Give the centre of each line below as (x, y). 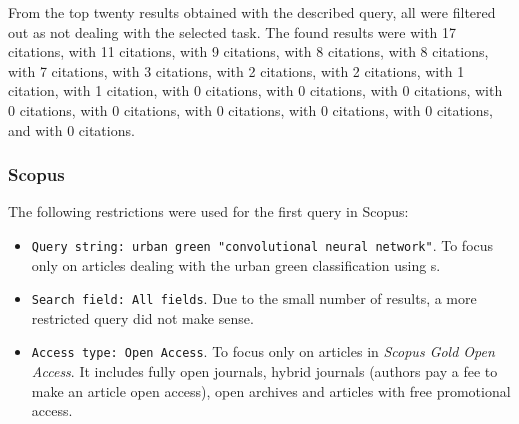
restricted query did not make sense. (142, 317)
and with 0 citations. (71, 129)
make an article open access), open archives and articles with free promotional (271, 390)
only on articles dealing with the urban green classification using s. (236, 264)
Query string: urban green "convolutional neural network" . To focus (262, 244)
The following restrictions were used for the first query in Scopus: (208, 211)
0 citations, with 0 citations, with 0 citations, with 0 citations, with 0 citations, (250, 109)
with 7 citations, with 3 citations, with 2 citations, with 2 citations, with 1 (236, 70)
